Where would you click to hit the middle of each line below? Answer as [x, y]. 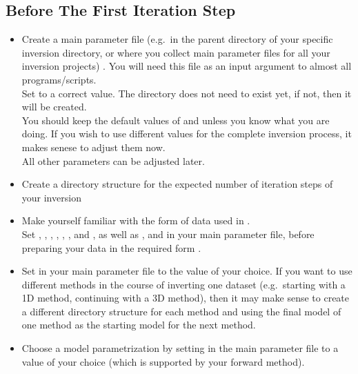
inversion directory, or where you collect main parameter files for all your [176, 52]
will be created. [54, 107]
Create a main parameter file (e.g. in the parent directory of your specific [177, 39]
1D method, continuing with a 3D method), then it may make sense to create [186, 298]
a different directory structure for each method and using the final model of [181, 311]
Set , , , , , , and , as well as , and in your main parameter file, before [168, 234]
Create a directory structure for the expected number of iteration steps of [177, 184]
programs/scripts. [59, 79]
